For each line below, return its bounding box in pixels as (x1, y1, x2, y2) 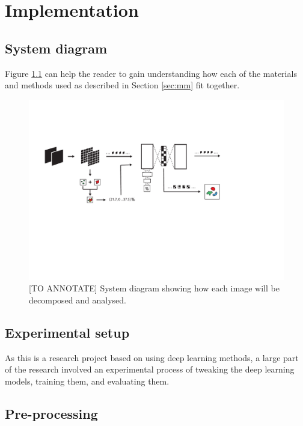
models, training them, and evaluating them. (5, 374, 170, 387)
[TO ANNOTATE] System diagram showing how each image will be (29, 282, 280, 294)
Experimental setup (5, 323, 130, 341)
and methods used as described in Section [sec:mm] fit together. (5, 79, 240, 91)
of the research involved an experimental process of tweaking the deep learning (5, 363, 295, 376)
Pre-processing (5, 404, 98, 422)
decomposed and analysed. (29, 293, 126, 306)
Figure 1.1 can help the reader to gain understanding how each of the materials (5, 67, 297, 79)
